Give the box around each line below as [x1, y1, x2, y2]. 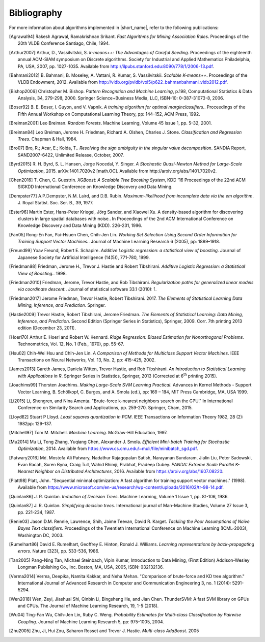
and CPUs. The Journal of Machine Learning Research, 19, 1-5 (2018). [18, 603, 159, 609]
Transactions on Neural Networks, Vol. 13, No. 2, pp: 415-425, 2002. [18, 357, 156, 363]
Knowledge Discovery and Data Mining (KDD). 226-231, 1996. [18, 223, 142, 228]
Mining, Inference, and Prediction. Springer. [18, 302, 106, 308]
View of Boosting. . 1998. [18, 270, 67, 276]
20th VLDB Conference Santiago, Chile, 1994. [18, 40, 110, 46]
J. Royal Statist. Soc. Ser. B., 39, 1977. [18, 200, 94, 206]
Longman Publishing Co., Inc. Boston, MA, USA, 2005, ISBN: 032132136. [18, 564, 164, 570]
